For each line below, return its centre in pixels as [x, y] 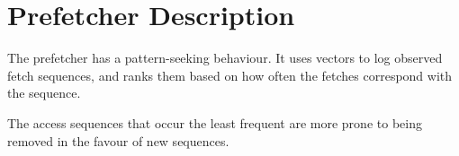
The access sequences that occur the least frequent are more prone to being [215, 122]
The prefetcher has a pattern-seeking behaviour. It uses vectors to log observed [225, 58]
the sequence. [44, 93]
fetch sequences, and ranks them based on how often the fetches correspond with [230, 75]
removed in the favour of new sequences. [118, 140]
